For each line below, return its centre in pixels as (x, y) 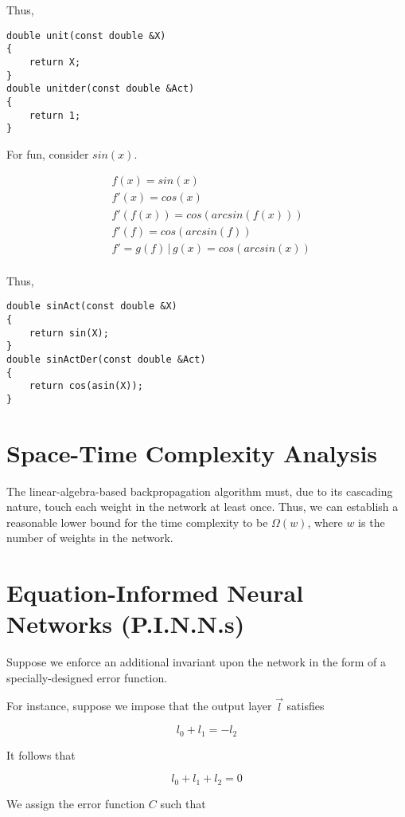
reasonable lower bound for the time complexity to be (137, 522)
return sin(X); (69, 333)
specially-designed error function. (87, 677)
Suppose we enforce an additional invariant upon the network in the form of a (197, 662)
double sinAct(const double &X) (92, 306)
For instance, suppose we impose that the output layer (139, 706)
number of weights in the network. (90, 538)
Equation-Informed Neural (155, 593)
